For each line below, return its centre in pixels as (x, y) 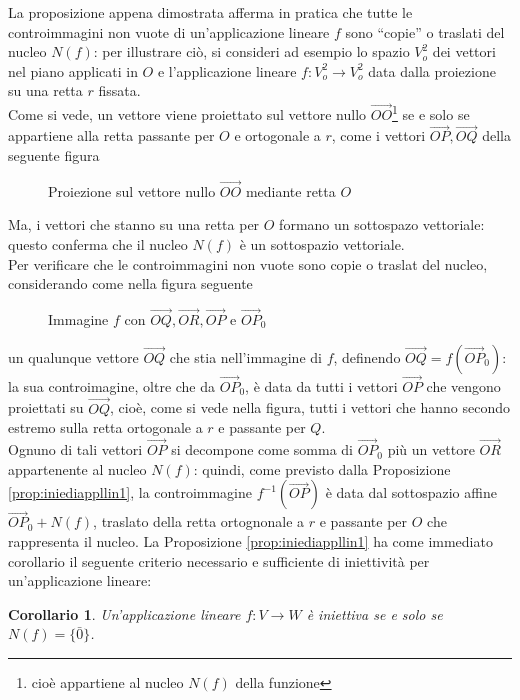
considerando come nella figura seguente (130, 283)
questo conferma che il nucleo (98, 244)
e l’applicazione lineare (227, 70)
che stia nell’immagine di (245, 356)
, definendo (367, 356)
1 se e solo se (431, 112)
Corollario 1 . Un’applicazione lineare (124, 613)
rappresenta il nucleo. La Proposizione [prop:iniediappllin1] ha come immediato (250, 541)
